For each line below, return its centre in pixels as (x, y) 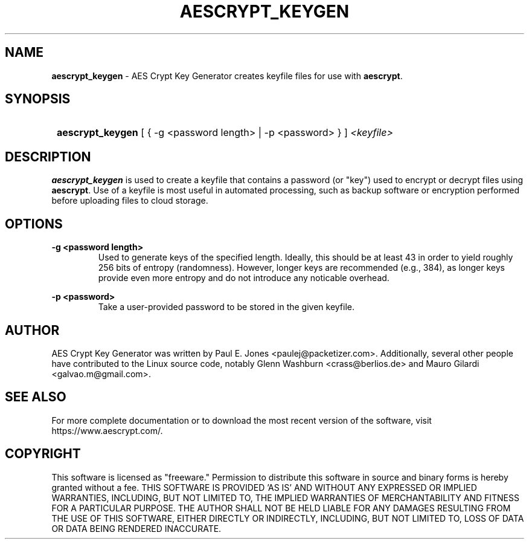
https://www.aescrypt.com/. (107, 430)
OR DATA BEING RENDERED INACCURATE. (136, 528)
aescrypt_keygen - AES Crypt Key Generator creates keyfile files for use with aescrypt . (227, 76)
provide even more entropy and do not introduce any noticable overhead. (244, 278)
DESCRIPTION (48, 157)
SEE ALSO (36, 397)
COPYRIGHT (43, 454)
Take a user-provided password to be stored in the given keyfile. (226, 307)
